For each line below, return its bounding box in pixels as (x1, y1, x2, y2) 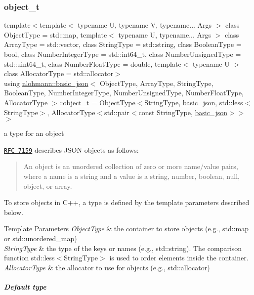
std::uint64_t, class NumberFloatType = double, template (4, 58, 181, 69)
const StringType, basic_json (138, 107, 228, 117)
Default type (4, 281, 46, 292)
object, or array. (23, 180, 72, 191)
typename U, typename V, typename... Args (78, 20, 212, 30)
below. (4, 207, 23, 217)
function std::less (4, 253, 55, 263)
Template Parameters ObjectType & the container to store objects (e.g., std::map (4, 223, 249, 234)
